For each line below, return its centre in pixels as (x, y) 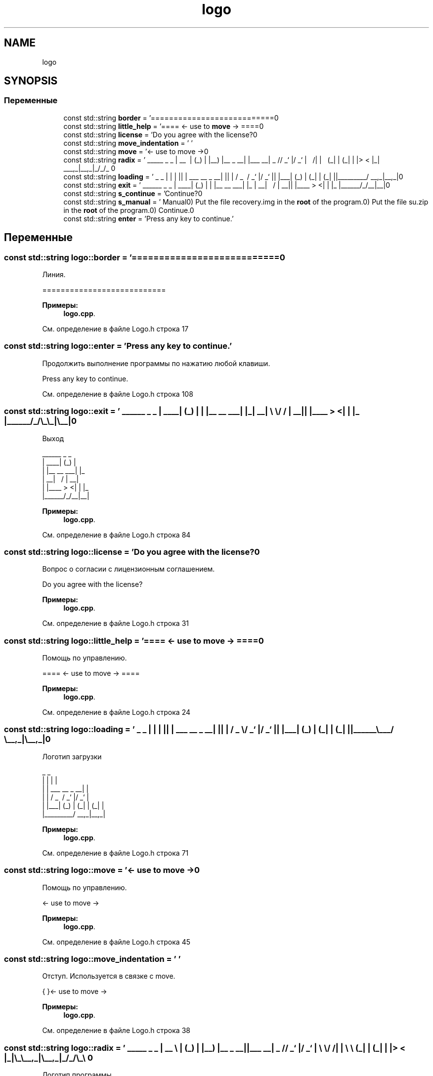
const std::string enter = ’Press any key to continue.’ (149, 218)
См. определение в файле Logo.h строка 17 (115, 329)
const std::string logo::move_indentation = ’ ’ (92, 959)
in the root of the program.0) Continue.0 (129, 210)
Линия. (54, 275)
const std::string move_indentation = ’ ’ (128, 143)
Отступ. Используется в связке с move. (109, 976)
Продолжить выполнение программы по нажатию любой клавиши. (156, 363)
